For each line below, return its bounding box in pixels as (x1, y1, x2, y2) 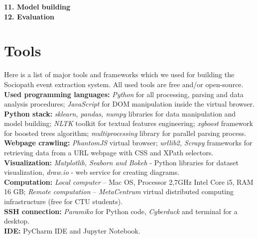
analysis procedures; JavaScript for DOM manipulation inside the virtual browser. (4, 99, 255, 109)
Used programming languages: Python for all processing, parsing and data (4, 89, 244, 99)
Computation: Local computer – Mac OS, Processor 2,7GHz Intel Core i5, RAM (4, 176, 254, 187)
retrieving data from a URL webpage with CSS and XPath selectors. (4, 147, 214, 158)
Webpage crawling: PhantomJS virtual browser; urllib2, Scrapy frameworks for (4, 137, 253, 148)
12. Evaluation (4, 11, 54, 21)
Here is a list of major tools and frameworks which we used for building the (4, 69, 235, 80)
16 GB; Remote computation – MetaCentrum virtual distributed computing (4, 186, 234, 197)
